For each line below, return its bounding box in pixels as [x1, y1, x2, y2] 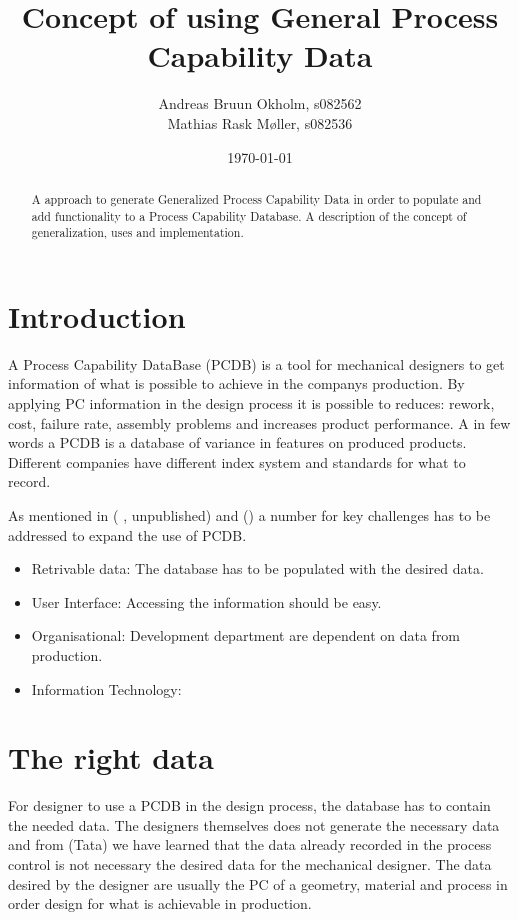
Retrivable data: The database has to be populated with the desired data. [31, 558, 484, 579]
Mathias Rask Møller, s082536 [167, 112, 353, 133]
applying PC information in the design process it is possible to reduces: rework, [8, 392, 495, 413]
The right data [8, 737, 215, 778]
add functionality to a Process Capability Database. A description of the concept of [31, 207, 467, 224]
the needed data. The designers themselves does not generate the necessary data [8, 814, 500, 835]
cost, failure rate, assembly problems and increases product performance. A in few [8, 412, 511, 433]
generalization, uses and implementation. [31, 224, 244, 241]
